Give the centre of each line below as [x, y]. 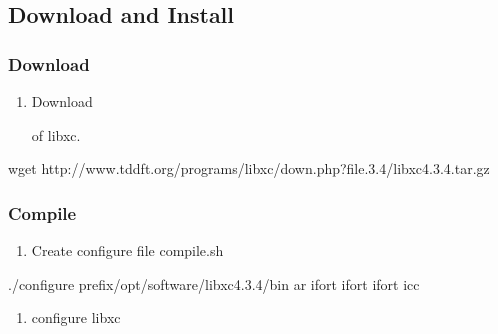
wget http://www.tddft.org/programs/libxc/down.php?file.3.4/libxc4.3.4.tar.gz [249, 168]
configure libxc [76, 317]
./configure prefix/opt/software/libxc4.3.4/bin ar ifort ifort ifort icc [214, 283]
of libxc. [56, 134]
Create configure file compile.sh [127, 250]
